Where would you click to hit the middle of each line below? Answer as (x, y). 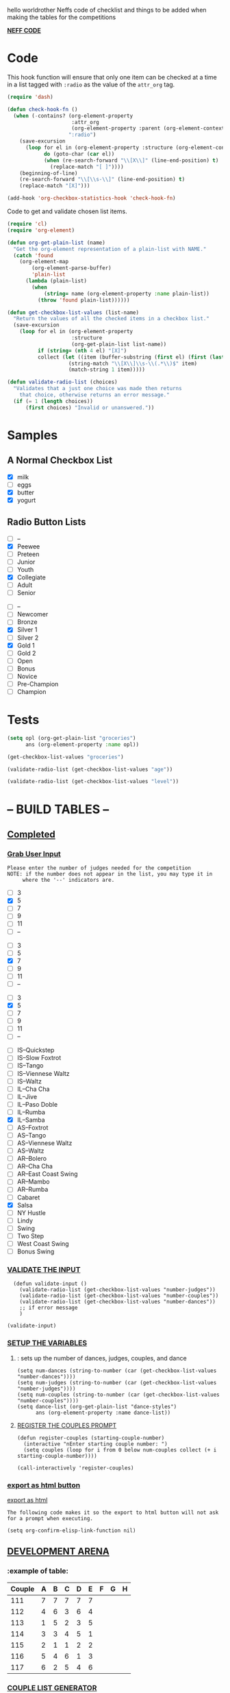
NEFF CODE (24, 31)
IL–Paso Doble (37, 1104)
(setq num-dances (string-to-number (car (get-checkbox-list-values (117, 1371)
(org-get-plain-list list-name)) (119, 344)
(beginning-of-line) (49, 173)
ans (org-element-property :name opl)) (82, 744)
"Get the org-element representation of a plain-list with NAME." (110, 249)
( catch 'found (33, 255)
